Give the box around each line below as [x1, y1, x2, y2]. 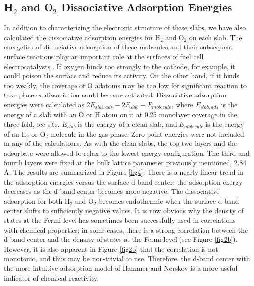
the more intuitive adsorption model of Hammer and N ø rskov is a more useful [4, 262, 238, 273]
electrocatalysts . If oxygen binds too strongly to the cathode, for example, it [4, 61, 235, 71]
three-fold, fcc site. [4, 119, 60, 129]
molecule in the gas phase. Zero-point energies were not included [50, 128, 244, 139]
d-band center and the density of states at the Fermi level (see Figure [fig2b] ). [4, 234, 238, 244]
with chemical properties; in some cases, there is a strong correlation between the [4, 224, 248, 235]
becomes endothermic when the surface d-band [99, 195, 239, 206]
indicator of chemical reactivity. [4, 272, 99, 283]
